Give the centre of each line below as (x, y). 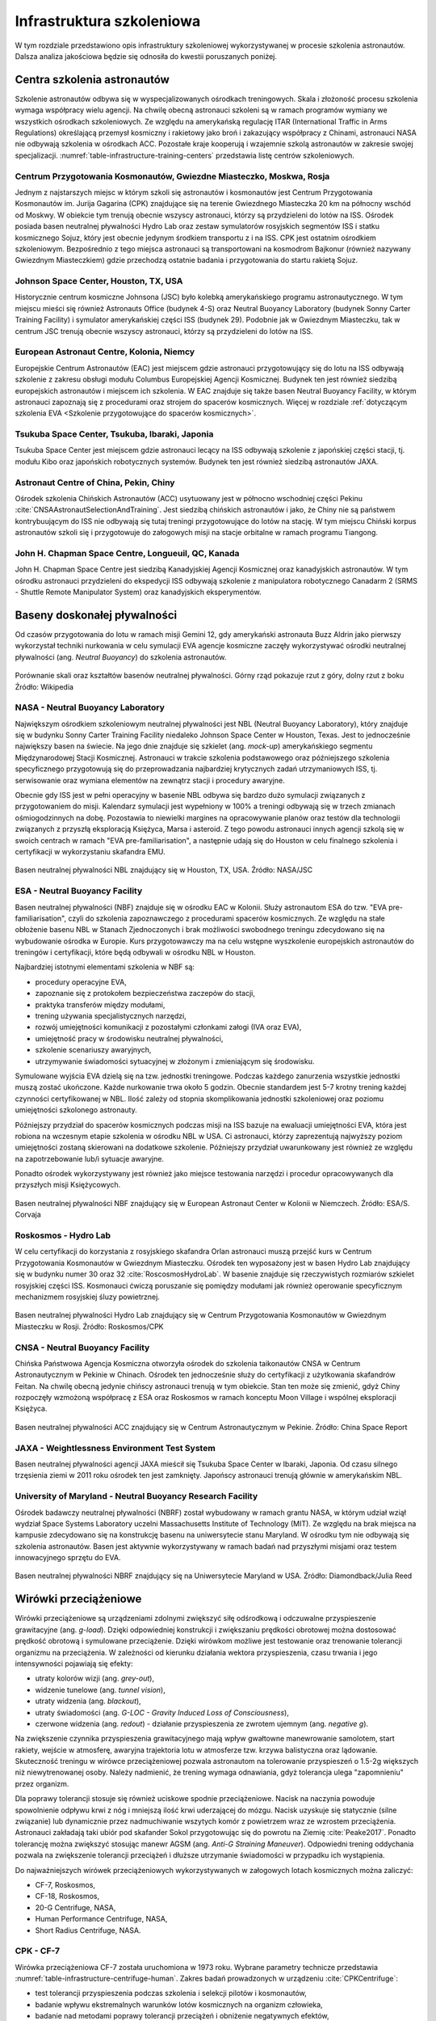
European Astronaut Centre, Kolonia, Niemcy (105, 352)
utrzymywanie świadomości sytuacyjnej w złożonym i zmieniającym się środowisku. (175, 1061)
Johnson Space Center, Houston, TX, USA (99, 281)
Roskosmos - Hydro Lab (63, 1235)
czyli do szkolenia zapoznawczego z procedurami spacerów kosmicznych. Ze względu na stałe (226, 918)
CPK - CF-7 (38, 1951)
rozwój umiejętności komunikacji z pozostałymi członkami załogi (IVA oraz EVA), (168, 1027)
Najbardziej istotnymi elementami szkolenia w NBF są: (105, 967)
